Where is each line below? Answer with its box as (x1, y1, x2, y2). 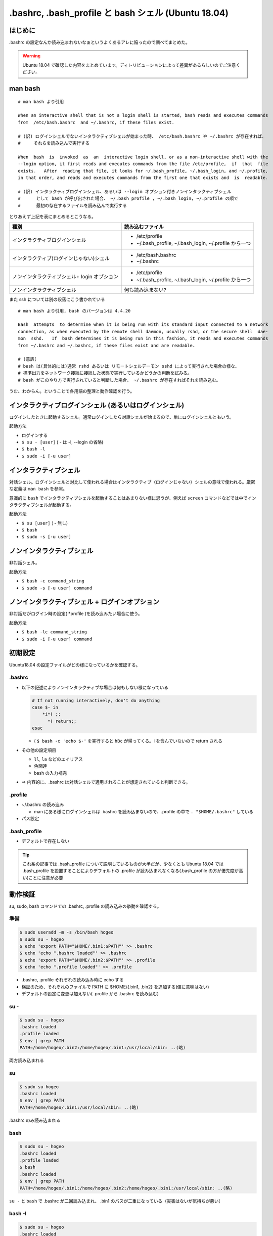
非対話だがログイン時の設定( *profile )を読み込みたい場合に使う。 (9, 611, 143, 617)
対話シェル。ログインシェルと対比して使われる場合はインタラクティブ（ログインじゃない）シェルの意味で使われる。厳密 (9, 479, 256, 485)
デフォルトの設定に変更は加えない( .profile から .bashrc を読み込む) (21, 990, 159, 996)
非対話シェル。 (9, 560, 40, 566)
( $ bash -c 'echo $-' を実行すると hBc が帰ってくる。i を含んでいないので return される (34, 738, 223, 744)
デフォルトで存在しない (21, 838, 69, 844)
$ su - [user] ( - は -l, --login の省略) (21, 439, 104, 445)
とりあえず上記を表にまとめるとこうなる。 (9, 213, 96, 220)
